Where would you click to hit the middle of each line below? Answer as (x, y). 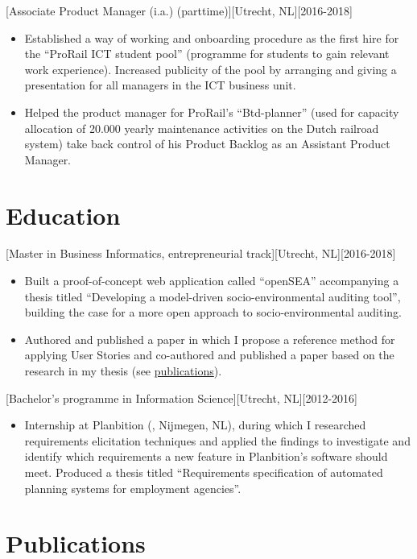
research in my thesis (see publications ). (123, 371)
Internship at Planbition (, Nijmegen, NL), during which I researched (195, 425)
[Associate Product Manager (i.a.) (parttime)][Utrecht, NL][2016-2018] (179, 10)
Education (63, 215)
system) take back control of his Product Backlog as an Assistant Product (207, 144)
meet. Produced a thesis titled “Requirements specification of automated (204, 472)
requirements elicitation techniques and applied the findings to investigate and (217, 440)
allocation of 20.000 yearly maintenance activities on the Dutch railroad (202, 128)
